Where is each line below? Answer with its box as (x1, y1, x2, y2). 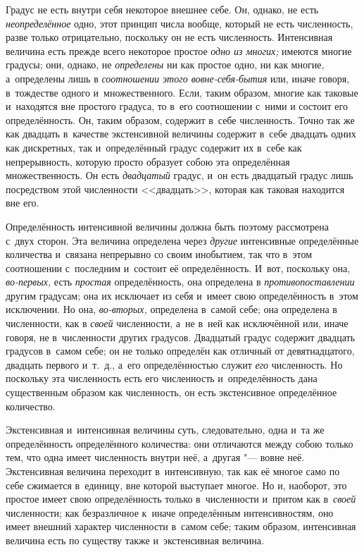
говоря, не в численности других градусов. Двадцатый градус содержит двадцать (6, 329, 356, 344)
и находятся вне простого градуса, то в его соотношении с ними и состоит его (6, 99, 348, 114)
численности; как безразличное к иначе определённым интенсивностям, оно (6, 505, 334, 520)
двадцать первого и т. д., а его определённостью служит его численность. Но (6, 357, 343, 372)
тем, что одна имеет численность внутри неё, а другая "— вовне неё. (6, 450, 305, 465)
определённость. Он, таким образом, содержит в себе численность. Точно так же (6, 112, 355, 127)
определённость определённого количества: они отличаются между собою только (6, 436, 353, 450)
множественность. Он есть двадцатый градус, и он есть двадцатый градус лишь (6, 168, 353, 183)
